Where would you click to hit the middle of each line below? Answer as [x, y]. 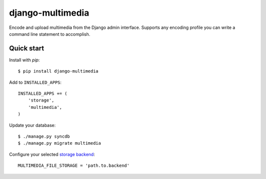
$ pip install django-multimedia [58, 71]
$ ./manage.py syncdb [44, 136]
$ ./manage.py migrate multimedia [59, 143]
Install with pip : [24, 60]
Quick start [27, 48]
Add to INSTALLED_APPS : [35, 82]
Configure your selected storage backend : [52, 154]
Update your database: [33, 125]
